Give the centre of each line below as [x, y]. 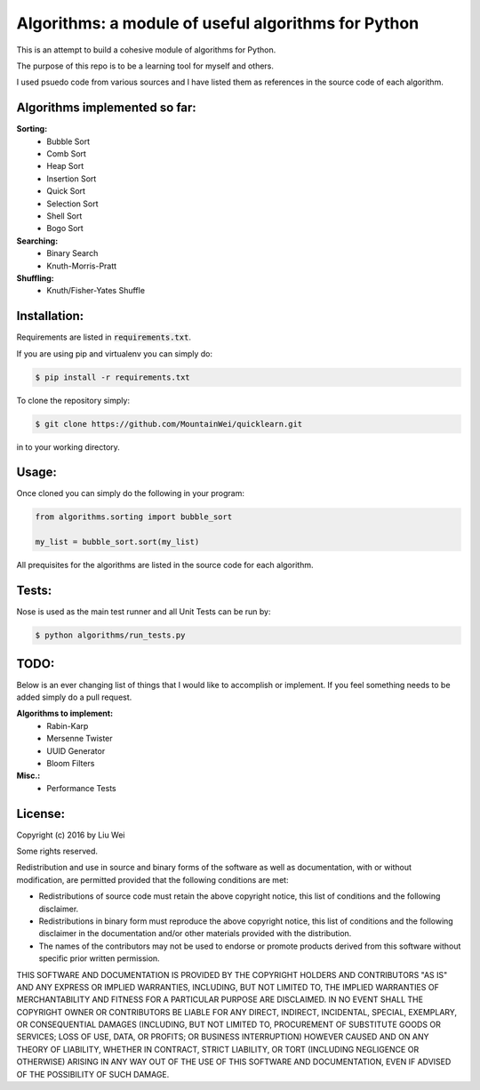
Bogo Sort [65, 228]
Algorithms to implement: [65, 713]
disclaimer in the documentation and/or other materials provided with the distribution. [195, 934]
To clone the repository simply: [73, 400]
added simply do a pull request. [74, 697]
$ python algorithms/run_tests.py [110, 635]
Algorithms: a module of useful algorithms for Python [218, 23]
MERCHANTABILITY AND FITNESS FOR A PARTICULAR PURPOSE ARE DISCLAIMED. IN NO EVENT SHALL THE [220, 999]
